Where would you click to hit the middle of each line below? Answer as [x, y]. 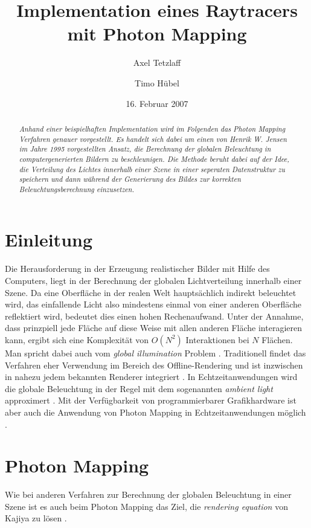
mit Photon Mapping [157, 34]
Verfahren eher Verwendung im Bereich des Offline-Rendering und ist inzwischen [154, 365]
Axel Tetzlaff [157, 63]
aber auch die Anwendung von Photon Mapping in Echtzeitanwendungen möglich [155, 412]
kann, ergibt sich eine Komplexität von [77, 339]
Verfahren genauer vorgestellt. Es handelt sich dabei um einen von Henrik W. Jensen [153, 139]
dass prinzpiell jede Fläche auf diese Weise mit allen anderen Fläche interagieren [153, 328]
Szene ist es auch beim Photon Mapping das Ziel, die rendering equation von [146, 506]
